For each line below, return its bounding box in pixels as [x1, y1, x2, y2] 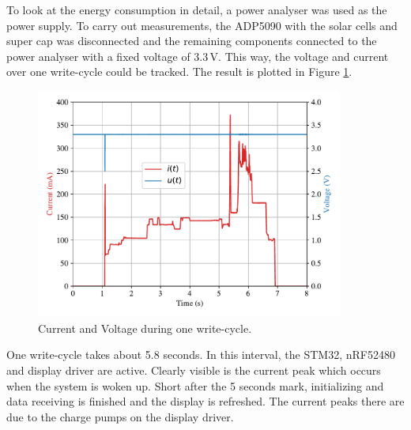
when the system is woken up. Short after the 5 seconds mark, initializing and [6, 377, 384, 394]
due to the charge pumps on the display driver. [6, 408, 234, 424]
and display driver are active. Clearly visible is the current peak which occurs [6, 361, 381, 378]
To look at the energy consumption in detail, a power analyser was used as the [6, 2, 387, 17]
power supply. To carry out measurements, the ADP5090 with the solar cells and [6, 17, 398, 33]
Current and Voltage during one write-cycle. [38, 319, 252, 336]
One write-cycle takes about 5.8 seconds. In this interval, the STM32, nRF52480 [6, 346, 395, 363]
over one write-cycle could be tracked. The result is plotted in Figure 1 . [6, 63, 353, 80]
